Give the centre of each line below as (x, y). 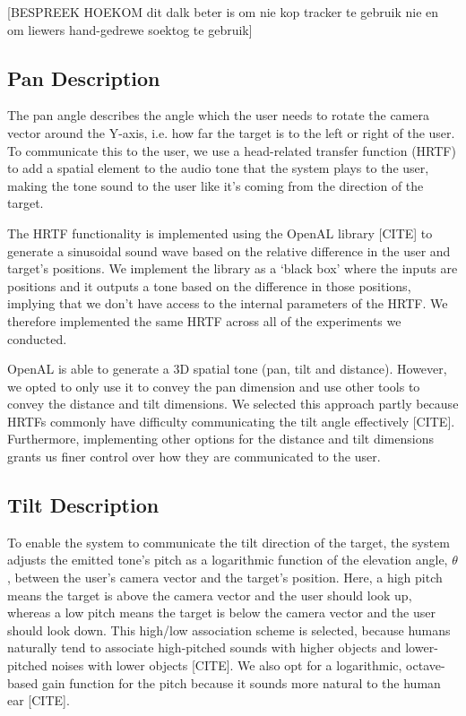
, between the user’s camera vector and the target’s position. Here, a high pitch (225, 578)
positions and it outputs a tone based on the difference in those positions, (209, 285)
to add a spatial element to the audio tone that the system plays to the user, (218, 168)
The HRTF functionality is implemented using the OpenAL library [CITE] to (220, 233)
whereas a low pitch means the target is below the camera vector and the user (221, 612)
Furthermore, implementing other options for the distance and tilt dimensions (220, 439)
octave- (426, 665)
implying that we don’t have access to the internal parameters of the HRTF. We (228, 303)
